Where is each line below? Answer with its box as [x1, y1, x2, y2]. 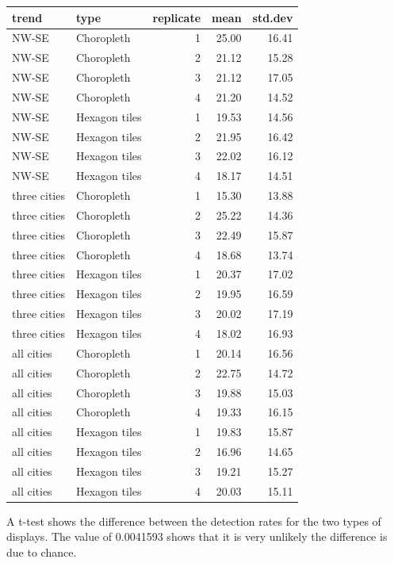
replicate [152, 9, 201, 25]
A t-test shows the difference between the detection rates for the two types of [6, 512, 381, 529]
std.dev [252, 9, 293, 25]
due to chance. [6, 544, 77, 561]
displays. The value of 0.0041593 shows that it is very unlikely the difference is [6, 528, 388, 545]
